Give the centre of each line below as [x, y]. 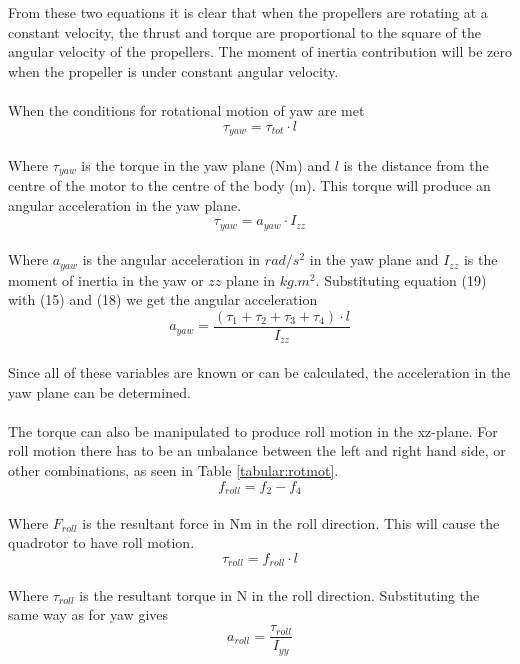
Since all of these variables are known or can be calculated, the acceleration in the [259, 372]
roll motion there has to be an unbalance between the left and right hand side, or [257, 450]
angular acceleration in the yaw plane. [125, 204]
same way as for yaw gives [88, 614]
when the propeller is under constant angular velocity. [173, 70]
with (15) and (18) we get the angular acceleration [163, 299]
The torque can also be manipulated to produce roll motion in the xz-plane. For [253, 430]
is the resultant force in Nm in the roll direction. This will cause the [291, 522]
